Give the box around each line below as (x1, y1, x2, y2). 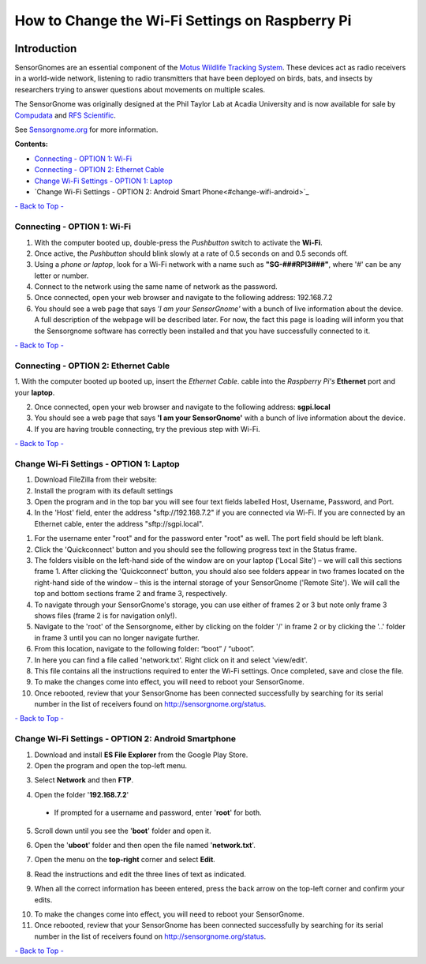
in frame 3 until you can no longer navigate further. (34, 632, 200, 643)
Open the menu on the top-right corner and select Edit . (34, 855, 216, 865)
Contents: (14, 139, 49, 149)
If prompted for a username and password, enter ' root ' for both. (54, 808, 262, 817)
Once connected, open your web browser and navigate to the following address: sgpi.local (34, 402, 331, 411)
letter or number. (34, 271, 89, 280)
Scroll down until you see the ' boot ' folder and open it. (34, 826, 212, 835)
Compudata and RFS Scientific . (14, 111, 116, 120)
